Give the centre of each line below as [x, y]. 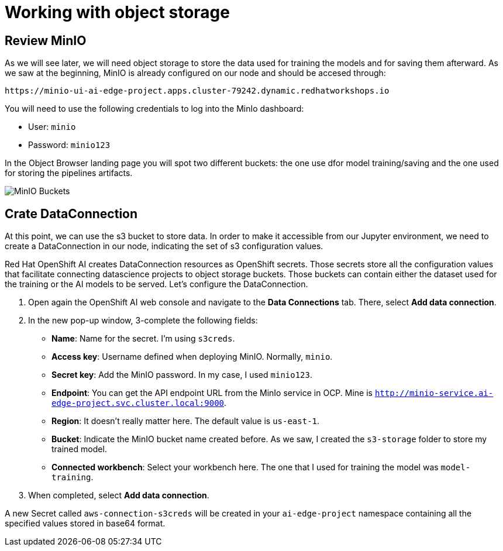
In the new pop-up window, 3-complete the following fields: [143, 321]
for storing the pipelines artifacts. [69, 173]
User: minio [52, 127]
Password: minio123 [69, 145]
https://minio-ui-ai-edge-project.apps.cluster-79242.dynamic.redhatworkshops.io [197, 91]
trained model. [79, 449]
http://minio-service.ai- [434, 393]
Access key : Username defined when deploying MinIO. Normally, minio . [192, 357]
